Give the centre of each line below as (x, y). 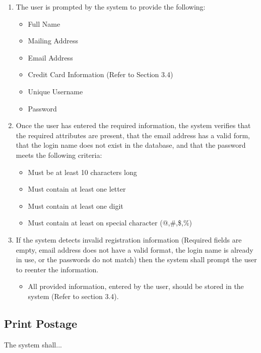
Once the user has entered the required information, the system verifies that (133, 125)
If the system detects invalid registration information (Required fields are (129, 239)
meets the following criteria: (59, 155)
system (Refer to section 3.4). (73, 296)
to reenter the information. (57, 269)
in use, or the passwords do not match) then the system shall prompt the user (136, 259)
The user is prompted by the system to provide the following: (111, 7)
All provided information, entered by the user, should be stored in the (136, 286)
